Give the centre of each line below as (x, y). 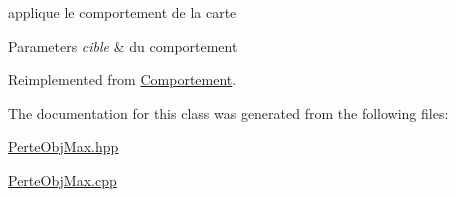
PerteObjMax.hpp (63, 146)
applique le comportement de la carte (122, 12)
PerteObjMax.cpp (62, 179)
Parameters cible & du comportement (123, 45)
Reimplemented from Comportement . (122, 79)
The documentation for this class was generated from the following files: (228, 112)
